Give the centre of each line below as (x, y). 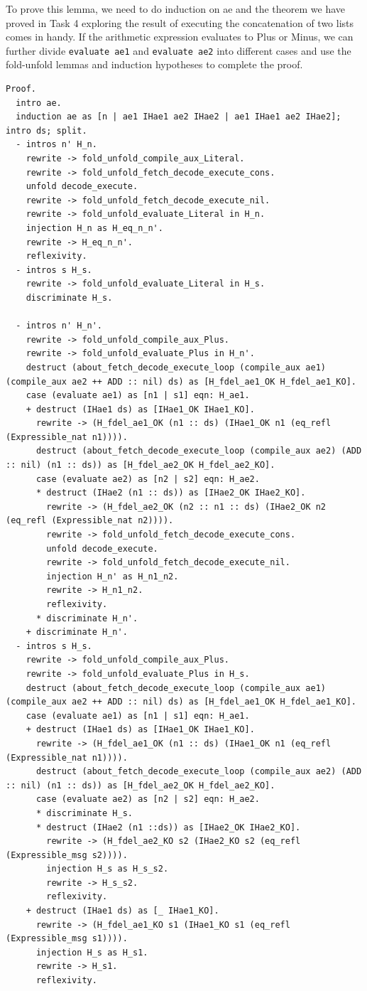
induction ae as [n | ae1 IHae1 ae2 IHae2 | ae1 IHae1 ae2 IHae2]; (179, 117)
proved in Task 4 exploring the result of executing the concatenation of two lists (180, 22)
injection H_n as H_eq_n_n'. (94, 228)
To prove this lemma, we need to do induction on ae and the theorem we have (176, 9)
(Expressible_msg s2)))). (67, 855)
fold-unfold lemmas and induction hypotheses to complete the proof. (154, 64)
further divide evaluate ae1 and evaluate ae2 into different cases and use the (179, 50)
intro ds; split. (46, 130)
